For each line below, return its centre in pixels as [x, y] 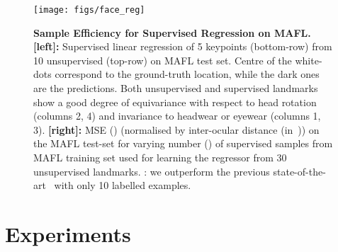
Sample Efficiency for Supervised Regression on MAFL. [172, 32]
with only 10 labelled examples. [123, 185]
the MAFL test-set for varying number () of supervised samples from [183, 143]
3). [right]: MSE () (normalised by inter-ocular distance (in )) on [176, 129]
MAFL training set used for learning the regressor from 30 [160, 157]
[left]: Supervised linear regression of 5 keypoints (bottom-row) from [183, 46]
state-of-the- [299, 171]
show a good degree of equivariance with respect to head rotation [175, 102]
